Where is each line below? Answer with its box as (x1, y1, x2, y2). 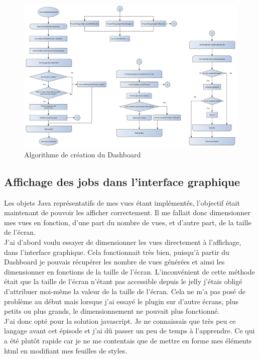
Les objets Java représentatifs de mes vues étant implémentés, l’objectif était (4, 197, 240, 208)
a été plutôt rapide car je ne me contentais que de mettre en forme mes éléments (4, 335, 252, 345)
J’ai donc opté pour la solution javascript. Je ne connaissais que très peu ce (4, 315, 236, 326)
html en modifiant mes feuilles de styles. (4, 345, 127, 355)
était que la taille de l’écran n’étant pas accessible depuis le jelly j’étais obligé (4, 276, 242, 287)
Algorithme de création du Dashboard (24, 149, 141, 159)
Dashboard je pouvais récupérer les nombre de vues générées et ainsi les (4, 256, 225, 267)
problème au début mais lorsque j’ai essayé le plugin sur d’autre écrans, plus (4, 296, 239, 306)
